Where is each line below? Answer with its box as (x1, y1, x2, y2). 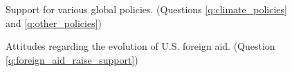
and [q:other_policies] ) (6, 15, 102, 30)
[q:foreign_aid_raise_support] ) (6, 52, 138, 66)
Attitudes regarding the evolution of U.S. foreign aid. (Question (6, 39, 275, 53)
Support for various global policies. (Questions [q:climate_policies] (6, 2, 287, 16)
